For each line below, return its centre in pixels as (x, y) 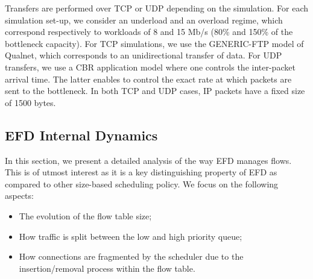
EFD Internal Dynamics (81, 135)
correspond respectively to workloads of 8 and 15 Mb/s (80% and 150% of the (149, 32)
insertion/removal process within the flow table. (107, 268)
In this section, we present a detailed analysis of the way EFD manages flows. (148, 160)
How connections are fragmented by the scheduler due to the (131, 256)
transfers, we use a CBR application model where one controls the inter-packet (150, 67)
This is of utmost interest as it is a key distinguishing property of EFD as (141, 172)
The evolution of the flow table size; (85, 215)
